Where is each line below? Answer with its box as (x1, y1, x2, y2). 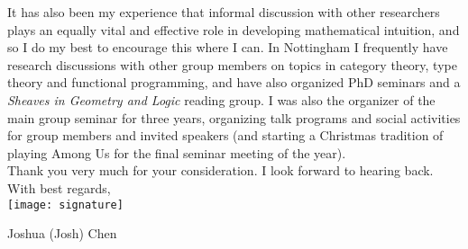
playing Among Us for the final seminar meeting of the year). (7, 143, 346, 162)
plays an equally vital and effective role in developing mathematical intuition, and (7, 20, 460, 39)
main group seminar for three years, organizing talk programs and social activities (7, 108, 461, 127)
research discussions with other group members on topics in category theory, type (7, 55, 457, 74)
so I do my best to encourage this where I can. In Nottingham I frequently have (7, 38, 448, 57)
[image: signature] (7, 198, 124, 211)
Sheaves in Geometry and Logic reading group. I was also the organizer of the (7, 90, 436, 109)
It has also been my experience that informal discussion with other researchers (7, 3, 440, 21)
